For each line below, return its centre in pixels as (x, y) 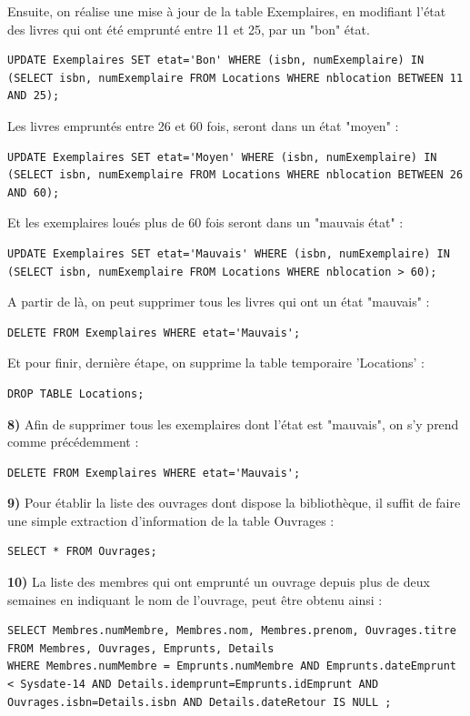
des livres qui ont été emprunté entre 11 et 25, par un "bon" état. (189, 29)
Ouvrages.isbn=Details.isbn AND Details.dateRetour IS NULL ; (200, 702)
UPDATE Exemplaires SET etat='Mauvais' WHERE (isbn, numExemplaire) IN (229, 253)
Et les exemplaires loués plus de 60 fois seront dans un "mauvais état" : (205, 222)
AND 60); (34, 192)
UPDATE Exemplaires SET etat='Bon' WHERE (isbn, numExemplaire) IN (216, 61)
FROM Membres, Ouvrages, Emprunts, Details (141, 648)
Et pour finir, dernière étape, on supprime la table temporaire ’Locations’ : (216, 363)
